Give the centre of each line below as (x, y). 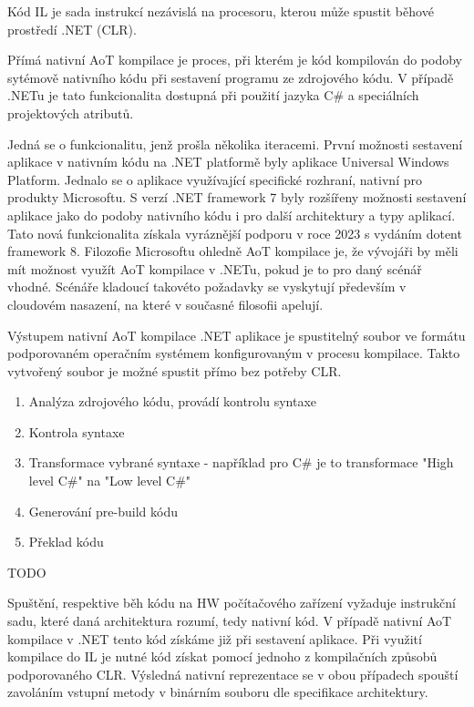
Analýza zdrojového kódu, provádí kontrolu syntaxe (173, 401)
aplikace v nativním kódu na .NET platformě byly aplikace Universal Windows (228, 162)
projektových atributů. (71, 113)
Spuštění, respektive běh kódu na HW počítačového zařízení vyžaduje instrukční (232, 603)
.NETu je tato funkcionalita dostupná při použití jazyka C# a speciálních (213, 95)
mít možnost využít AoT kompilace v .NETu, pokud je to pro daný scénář (215, 268)
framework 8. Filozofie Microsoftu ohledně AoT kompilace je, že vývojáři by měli (233, 251)
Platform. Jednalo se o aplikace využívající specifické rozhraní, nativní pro (215, 179)
